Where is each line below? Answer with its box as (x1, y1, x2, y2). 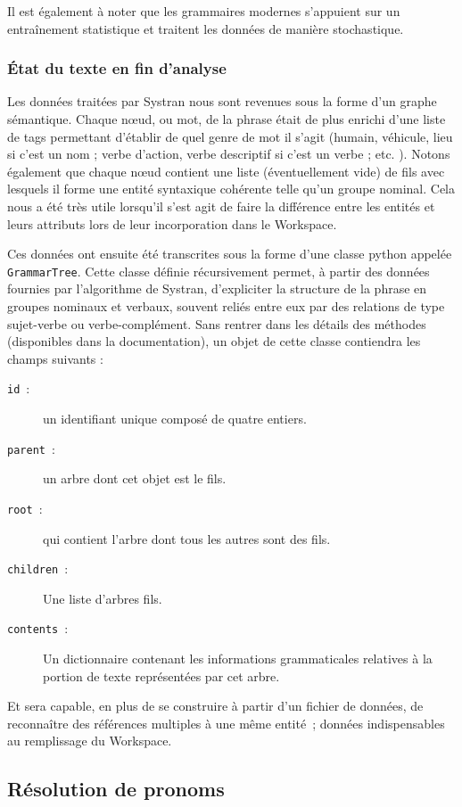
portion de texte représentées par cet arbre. (43, 666, 280, 685)
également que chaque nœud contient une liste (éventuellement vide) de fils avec (7, 161, 445, 180)
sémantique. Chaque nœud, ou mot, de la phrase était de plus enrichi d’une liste (7, 110, 446, 128)
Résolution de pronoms (7, 775, 225, 803)
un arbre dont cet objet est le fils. (43, 469, 227, 488)
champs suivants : (7, 349, 103, 367)
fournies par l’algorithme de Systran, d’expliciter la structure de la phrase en (7, 279, 427, 298)
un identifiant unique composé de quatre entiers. (43, 409, 307, 428)
